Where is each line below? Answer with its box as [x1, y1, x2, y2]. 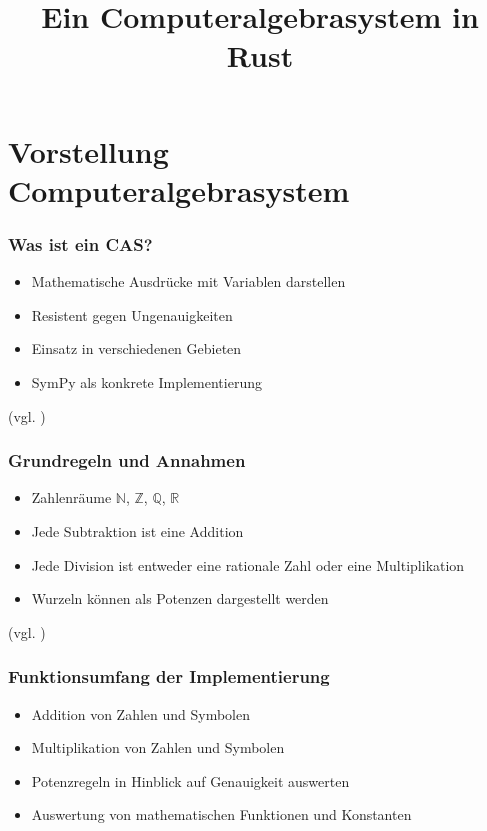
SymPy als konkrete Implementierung [31, 371, 262, 392]
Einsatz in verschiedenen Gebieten [31, 338, 242, 359]
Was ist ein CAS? [8, 231, 153, 256]
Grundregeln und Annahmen [8, 448, 246, 473]
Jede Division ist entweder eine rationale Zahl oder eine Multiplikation [31, 554, 465, 575]
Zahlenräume [31, 487, 112, 508]
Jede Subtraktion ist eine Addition [31, 520, 244, 541]
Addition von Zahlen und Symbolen [31, 703, 251, 724]
